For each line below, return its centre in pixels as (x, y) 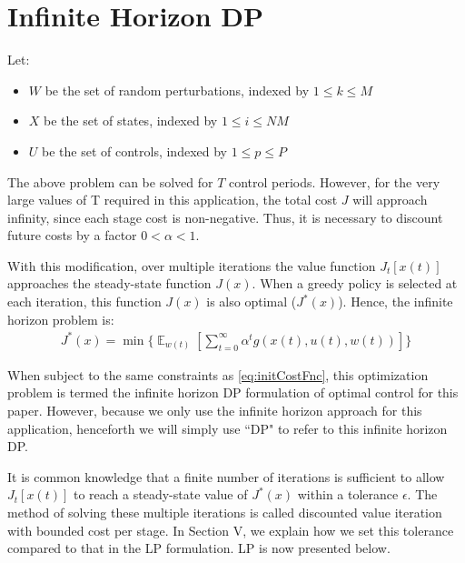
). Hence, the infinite (396, 302)
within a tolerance (348, 494)
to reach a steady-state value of (160, 494)
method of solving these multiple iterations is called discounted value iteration (225, 512)
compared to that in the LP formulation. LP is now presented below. (199, 548)
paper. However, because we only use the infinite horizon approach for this (215, 410)
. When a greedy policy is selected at (355, 283)
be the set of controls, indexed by (134, 151)
